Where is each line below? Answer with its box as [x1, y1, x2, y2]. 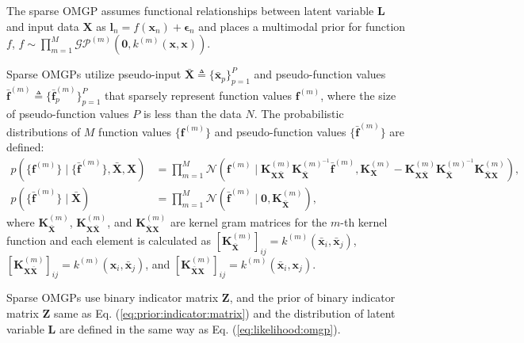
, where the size [320, 86, 396, 103]
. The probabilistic [254, 105, 344, 122]
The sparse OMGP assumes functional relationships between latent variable [6, 2, 374, 18]
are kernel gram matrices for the [170, 213, 327, 230]
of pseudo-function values [6, 105, 129, 122]
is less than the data [143, 105, 242, 122]
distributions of [6, 123, 81, 139]
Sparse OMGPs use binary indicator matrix [6, 289, 219, 306]
